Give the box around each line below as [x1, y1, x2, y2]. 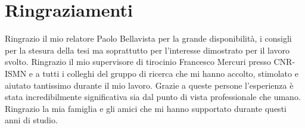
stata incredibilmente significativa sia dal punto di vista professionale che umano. [5, 90, 301, 103]
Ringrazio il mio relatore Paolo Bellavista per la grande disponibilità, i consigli [5, 32, 292, 45]
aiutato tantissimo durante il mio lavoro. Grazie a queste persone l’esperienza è [5, 79, 294, 91]
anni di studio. [5, 114, 58, 126]
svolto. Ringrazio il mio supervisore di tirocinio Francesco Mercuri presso [5, 55, 271, 68]
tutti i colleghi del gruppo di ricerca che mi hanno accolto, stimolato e [42, 67, 298, 79]
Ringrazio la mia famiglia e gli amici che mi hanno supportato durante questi [5, 102, 287, 114]
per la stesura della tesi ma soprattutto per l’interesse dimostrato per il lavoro [5, 43, 290, 56]
